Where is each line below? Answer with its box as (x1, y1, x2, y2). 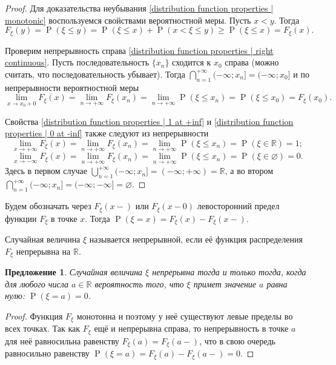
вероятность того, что (94, 277, 184, 290)
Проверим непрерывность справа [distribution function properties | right (5, 44, 274, 56)
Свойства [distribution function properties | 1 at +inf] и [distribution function (5, 115, 294, 127)
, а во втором (225, 164, 274, 177)
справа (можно (225, 56, 279, 69)
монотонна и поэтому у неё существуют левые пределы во (76, 309, 293, 322)
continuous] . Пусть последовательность (5, 56, 150, 69)
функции (5, 212, 37, 224)
